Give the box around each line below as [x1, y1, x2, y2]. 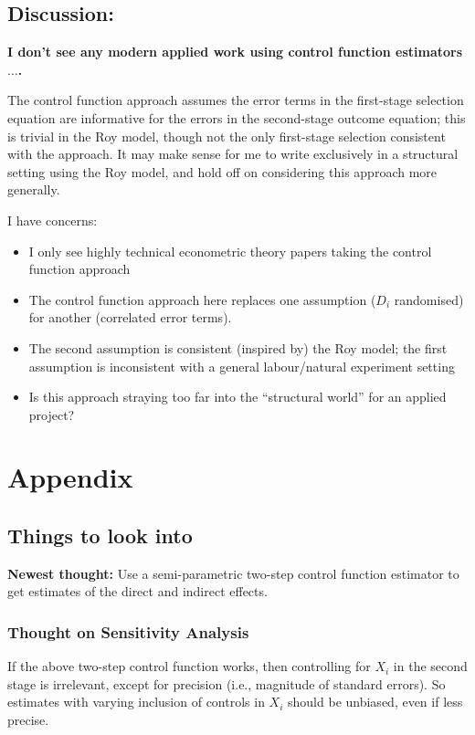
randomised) [394, 289, 464, 309]
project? [28, 404, 75, 424]
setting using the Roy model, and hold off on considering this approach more [7, 162, 438, 181]
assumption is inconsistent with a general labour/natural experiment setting [28, 356, 455, 375]
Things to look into [7, 521, 193, 550]
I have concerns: [7, 210, 98, 229]
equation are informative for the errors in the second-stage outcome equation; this [7, 108, 466, 127]
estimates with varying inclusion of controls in [7, 692, 265, 711]
